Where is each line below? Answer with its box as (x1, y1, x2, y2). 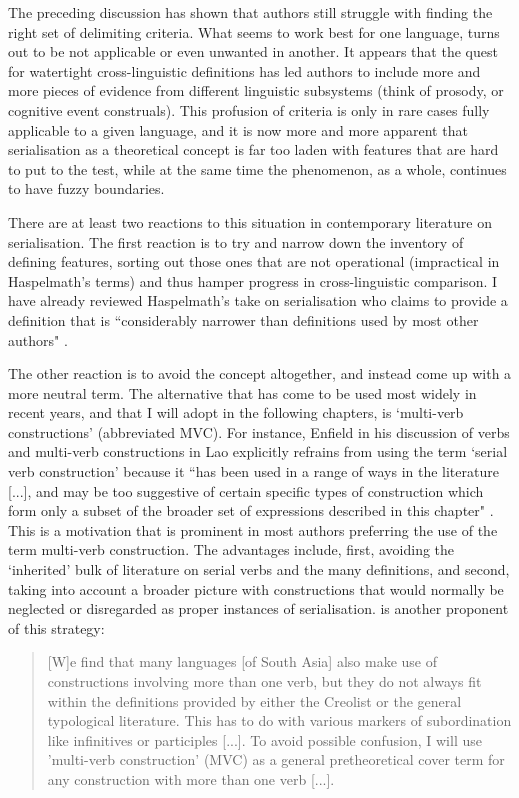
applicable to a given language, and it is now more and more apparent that (8, 119, 468, 140)
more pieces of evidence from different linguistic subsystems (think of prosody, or (8, 80, 504, 101)
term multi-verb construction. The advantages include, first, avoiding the (8, 539, 455, 560)
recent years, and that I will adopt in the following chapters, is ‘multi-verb (8, 402, 464, 423)
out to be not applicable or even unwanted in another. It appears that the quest (8, 41, 498, 62)
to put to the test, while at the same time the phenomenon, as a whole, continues (8, 158, 507, 179)
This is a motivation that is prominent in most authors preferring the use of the (8, 519, 498, 540)
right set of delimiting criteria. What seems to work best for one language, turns (8, 21, 500, 42)
